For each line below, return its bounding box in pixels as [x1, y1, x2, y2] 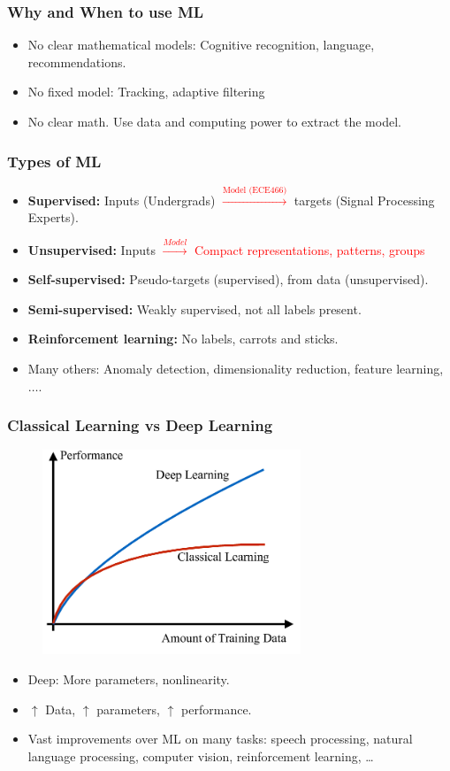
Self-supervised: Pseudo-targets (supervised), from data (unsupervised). [27, 270, 429, 289]
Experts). [27, 208, 79, 227]
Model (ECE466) [222, 185, 287, 195]
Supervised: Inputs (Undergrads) [27, 190, 216, 209]
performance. [181, 699, 252, 718]
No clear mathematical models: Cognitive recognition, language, [27, 35, 375, 54]
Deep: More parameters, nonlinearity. [27, 669, 230, 688]
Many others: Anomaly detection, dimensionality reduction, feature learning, [27, 359, 444, 377]
